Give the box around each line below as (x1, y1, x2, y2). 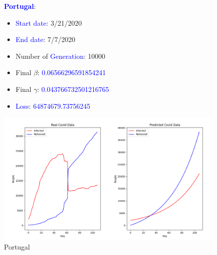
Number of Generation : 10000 (15, 50, 106, 61)
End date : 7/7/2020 (15, 34, 75, 44)
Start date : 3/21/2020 (15, 17, 82, 28)
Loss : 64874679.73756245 (15, 100, 91, 111)
